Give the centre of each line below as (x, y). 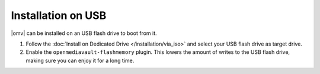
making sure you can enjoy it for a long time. (80, 60)
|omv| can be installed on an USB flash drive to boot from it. (84, 33)
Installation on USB (59, 15)
